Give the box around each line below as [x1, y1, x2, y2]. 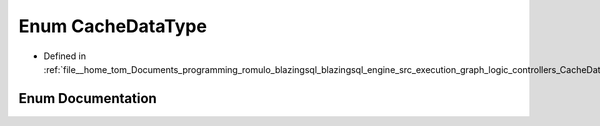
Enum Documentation [18, 90, 157, 107]
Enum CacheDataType [18, 15, 207, 37]
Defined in [43, 50, 87, 62]
